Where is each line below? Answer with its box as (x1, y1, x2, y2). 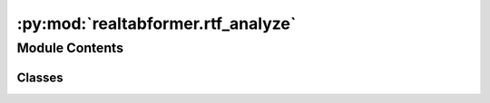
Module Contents (16, 40, 124, 56)
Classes (16, 70, 64, 85)
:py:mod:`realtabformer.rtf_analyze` (16, 14, 297, 33)
